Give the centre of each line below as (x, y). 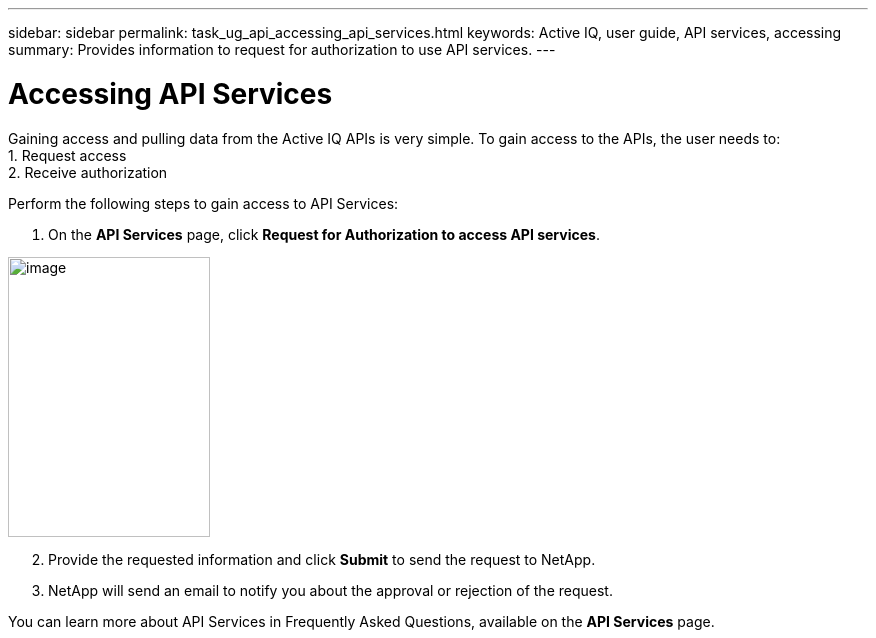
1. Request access (67, 155)
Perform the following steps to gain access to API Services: (203, 203)
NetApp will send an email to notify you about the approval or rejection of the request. (330, 590)
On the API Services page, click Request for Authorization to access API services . (324, 234)
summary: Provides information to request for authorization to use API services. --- (282, 49)
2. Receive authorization (88, 172)
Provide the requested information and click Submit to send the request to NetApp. (322, 559)
